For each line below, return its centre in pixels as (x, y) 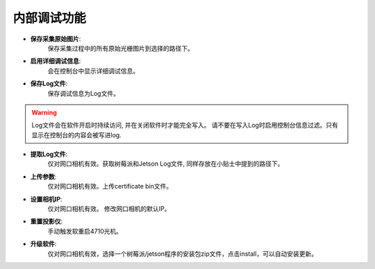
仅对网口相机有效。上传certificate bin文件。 (110, 186)
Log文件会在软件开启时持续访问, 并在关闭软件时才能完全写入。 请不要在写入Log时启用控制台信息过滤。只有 (185, 125)
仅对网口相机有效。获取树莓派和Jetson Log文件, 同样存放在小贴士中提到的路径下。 (166, 164)
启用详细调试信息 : (56, 61)
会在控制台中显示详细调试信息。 (93, 71)
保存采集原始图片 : (56, 39)
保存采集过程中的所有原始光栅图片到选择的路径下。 (120, 48)
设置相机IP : (46, 199)
